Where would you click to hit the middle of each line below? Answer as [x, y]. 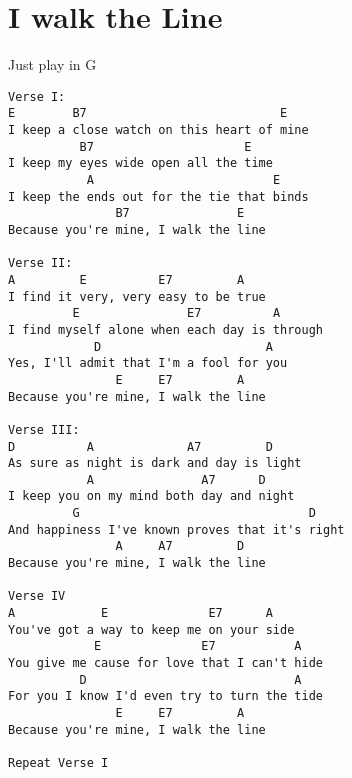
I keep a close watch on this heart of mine [158, 130]
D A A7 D [140, 446]
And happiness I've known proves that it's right [176, 529]
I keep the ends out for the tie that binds [158, 196]
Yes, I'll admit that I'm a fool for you [148, 363]
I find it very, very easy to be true [137, 296]
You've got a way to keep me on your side [151, 629]
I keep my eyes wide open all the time [140, 163]
